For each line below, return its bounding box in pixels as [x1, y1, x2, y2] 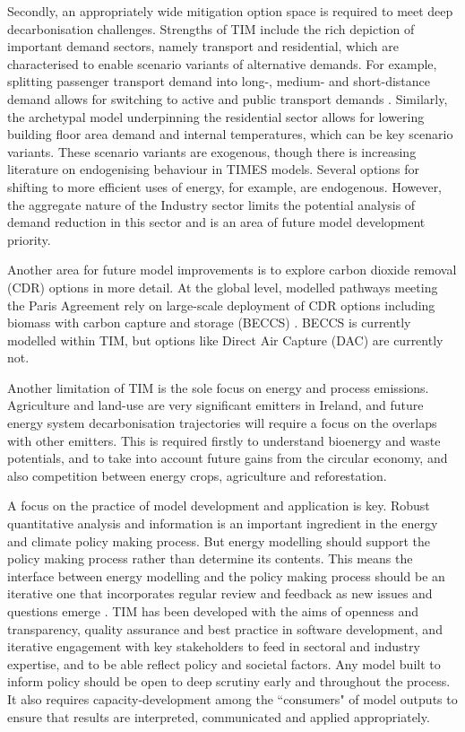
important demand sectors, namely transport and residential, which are [7, 37, 399, 56]
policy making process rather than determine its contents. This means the [7, 549, 413, 568]
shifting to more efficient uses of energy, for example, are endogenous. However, [7, 177, 443, 196]
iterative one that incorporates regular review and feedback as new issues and [7, 584, 433, 603]
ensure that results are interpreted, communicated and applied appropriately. [7, 707, 430, 726]
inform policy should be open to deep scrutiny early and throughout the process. [7, 672, 451, 691]
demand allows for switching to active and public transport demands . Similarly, [7, 89, 448, 108]
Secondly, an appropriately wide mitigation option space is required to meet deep [7, 2, 453, 20]
